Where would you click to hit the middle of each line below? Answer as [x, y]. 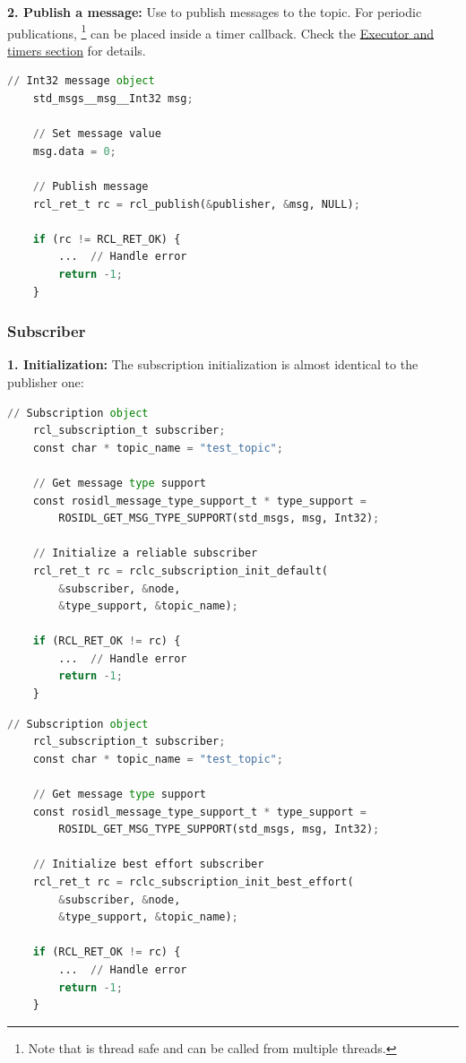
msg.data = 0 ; [74, 151]
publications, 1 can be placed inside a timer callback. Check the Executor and [221, 31]
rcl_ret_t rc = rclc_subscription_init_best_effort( [193, 882]
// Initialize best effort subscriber [148, 864]
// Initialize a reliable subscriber [145, 553]
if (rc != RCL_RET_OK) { [107, 239]
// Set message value [97, 134]
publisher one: [46, 381]
